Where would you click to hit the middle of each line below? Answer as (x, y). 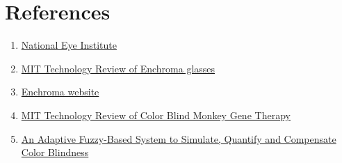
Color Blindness (55, 152)
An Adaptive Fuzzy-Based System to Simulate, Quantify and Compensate (179, 138)
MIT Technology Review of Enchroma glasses (118, 68)
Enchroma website (60, 92)
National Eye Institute (69, 45)
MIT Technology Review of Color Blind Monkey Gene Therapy (156, 115)
